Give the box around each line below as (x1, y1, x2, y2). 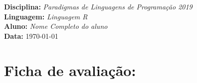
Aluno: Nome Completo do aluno (4, 21, 108, 31)
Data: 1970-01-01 (4, 30, 58, 41)
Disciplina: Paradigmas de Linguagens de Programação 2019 (4, 1, 193, 11)
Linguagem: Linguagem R (4, 11, 88, 21)
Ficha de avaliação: (4, 60, 136, 80)
